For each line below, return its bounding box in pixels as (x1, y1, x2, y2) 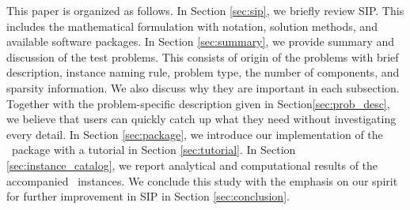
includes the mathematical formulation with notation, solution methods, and (6, 17, 378, 34)
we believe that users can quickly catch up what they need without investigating (6, 111, 397, 127)
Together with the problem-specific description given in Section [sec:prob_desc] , (6, 95, 390, 111)
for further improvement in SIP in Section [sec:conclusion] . (6, 188, 290, 204)
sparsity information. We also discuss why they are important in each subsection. (6, 79, 400, 96)
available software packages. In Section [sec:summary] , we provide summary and (6, 33, 395, 50)
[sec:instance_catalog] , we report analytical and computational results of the (6, 156, 378, 173)
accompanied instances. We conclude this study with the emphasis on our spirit (6, 172, 398, 189)
